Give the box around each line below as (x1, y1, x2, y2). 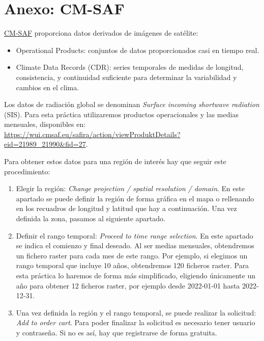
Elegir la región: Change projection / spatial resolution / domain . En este (16, 183, 245, 194)
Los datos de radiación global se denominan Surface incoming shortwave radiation (4, 99, 259, 110)
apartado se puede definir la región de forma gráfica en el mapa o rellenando (16, 193, 254, 203)
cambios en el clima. (16, 82, 79, 92)
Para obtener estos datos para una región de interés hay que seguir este (4, 156, 226, 167)
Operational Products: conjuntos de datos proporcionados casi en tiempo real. (16, 44, 259, 55)
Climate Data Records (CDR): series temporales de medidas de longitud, (16, 62, 244, 72)
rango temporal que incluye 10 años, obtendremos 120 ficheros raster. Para (16, 260, 249, 271)
